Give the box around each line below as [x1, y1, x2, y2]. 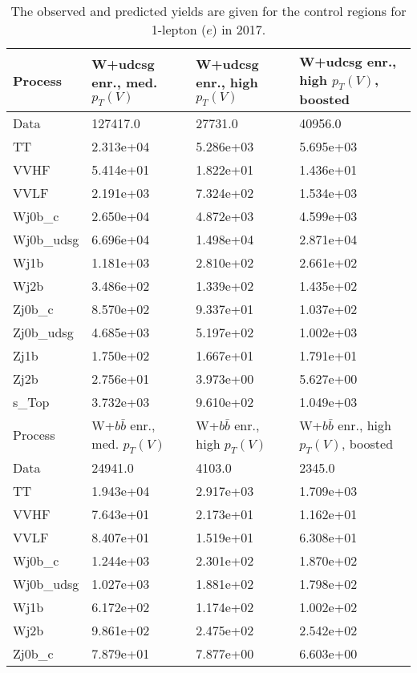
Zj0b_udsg [13, 323, 74, 342]
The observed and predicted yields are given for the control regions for [10, 2, 407, 20]
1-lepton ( [151, 20, 207, 38]
